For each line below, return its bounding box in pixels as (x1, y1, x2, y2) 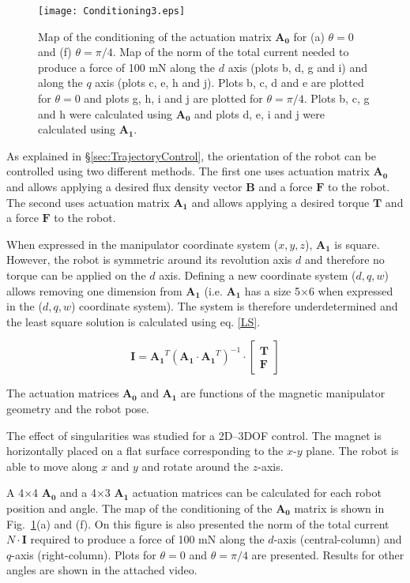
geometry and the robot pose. (6, 400, 149, 416)
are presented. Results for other (251, 546, 404, 562)
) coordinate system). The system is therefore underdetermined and (70, 298, 398, 314)
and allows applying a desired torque (191, 194, 370, 210)
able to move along (6, 457, 98, 474)
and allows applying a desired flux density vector (6, 179, 243, 194)
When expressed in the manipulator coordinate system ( (6, 235, 279, 252)
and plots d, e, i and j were (194, 105, 325, 122)
